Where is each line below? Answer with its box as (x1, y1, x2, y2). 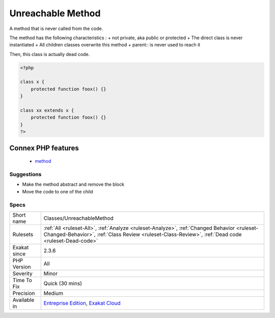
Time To (12, 276, 33, 283)
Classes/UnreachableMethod (43, 214, 114, 221)
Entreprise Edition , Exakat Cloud (43, 299, 121, 306)
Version (12, 263, 31, 270)
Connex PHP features (9, 143, 79, 152)
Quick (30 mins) (43, 280, 82, 287)
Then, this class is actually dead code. (9, 51, 90, 57)
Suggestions (9, 170, 42, 178)
